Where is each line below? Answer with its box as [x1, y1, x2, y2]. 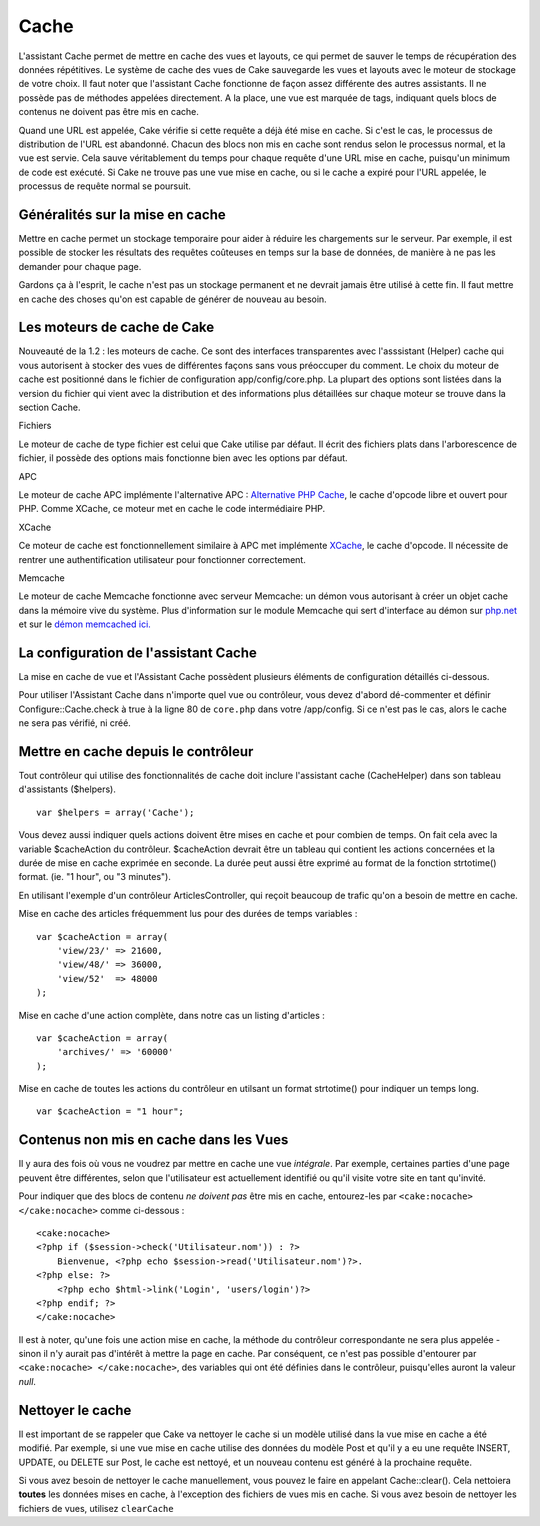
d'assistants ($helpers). [18, 783, 117, 795]
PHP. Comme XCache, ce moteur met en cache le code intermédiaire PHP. [18, 503, 326, 515]
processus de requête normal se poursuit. [18, 180, 192, 192]
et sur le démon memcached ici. [18, 618, 152, 630]
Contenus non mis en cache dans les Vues [18, 1131, 289, 1149]
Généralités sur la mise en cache [18, 206, 226, 223]
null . [18, 1375, 37, 1387]
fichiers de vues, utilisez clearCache [18, 1502, 174, 1514]
